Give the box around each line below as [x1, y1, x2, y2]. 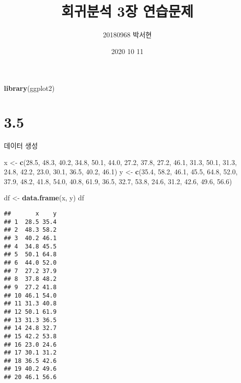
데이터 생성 [4, 140, 38, 151]
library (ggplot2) [4, 83, 55, 93]
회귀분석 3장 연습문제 [61, 1, 193, 21]
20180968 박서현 [103, 29, 152, 40]
